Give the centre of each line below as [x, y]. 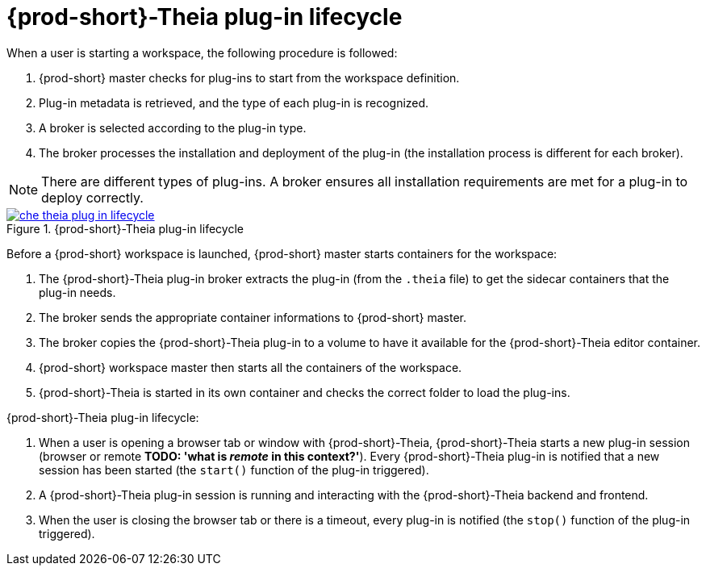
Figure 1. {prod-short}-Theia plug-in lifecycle [125, 228]
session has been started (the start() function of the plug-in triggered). [234, 470]
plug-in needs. [77, 292]
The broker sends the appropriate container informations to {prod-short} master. [253, 317]
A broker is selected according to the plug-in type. [173, 127]
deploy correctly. [92, 197]
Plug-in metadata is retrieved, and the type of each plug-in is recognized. [234, 102]
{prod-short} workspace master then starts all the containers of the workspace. [251, 367]
